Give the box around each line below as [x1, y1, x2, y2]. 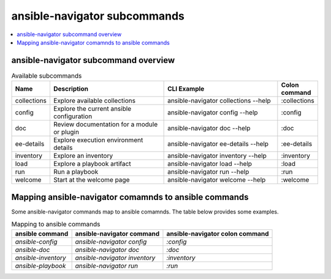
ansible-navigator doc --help [167, 124, 251, 133]
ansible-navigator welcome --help [167, 176, 266, 184]
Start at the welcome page [53, 176, 130, 184]
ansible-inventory [15, 253, 67, 262]
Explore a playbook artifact [53, 160, 131, 168]
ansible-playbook [15, 261, 66, 270]
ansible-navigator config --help [167, 108, 258, 117]
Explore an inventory [53, 152, 113, 160]
